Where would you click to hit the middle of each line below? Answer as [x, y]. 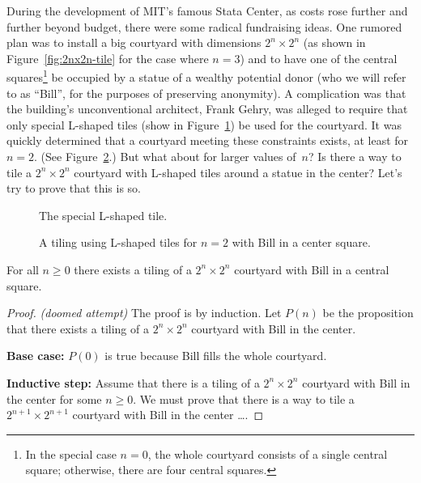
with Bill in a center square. [301, 242]
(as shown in [334, 42]
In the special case [71, 453]
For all [23, 269]
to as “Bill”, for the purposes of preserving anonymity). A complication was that [206, 93]
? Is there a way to [355, 156]
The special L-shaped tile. [103, 215]
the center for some [54, 398]
